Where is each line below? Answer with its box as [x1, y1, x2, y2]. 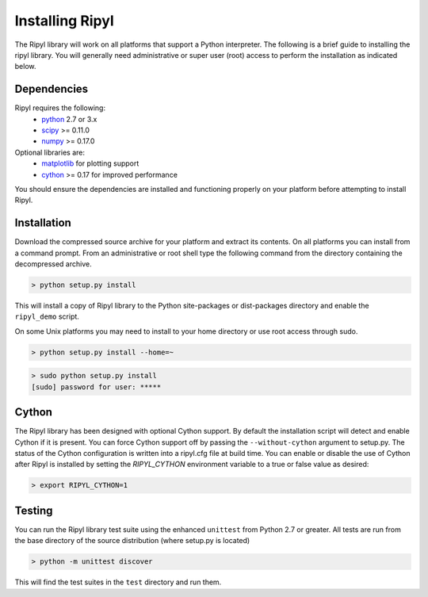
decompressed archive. [14, 259, 92, 269]
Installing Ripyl [14, 12, 114, 29]
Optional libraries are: [14, 147, 85, 157]
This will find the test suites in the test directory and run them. [14, 577, 222, 587]
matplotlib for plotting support [41, 159, 139, 168]
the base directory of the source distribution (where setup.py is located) [14, 536, 250, 545]
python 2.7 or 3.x [41, 114, 97, 124]
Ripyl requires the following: [14, 103, 106, 113]
